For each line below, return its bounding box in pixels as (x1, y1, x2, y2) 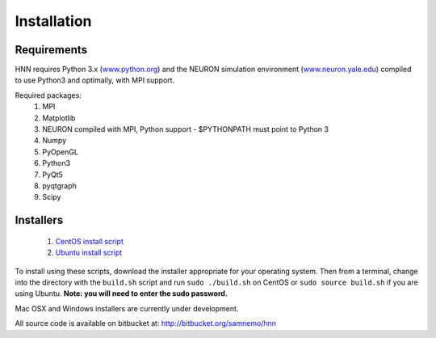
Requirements (15, 43, 88, 57)
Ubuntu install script (55, 247, 123, 258)
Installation (15, 12, 92, 30)
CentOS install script (55, 236, 124, 246)
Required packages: (15, 90, 82, 100)
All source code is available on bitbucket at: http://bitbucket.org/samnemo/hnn (15, 319, 277, 328)
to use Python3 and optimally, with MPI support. (15, 75, 175, 85)
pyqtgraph (42, 180, 77, 190)
